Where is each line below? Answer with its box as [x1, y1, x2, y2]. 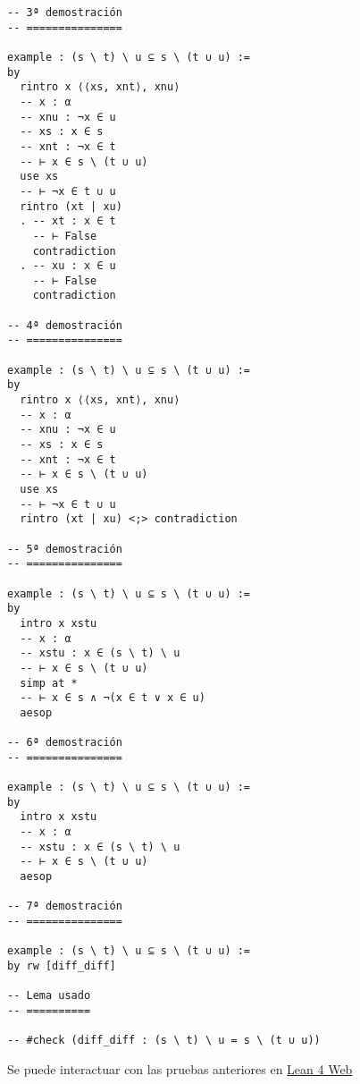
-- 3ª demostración [7, 6, 122, 19]
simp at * [20, 676, 78, 690]
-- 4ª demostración [7, 318, 122, 332]
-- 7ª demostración [7, 900, 122, 913]
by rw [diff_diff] [7, 960, 116, 972]
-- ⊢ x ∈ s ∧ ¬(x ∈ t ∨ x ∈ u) [20, 691, 205, 705]
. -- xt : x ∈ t [20, 215, 116, 228]
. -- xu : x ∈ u [20, 259, 116, 273]
